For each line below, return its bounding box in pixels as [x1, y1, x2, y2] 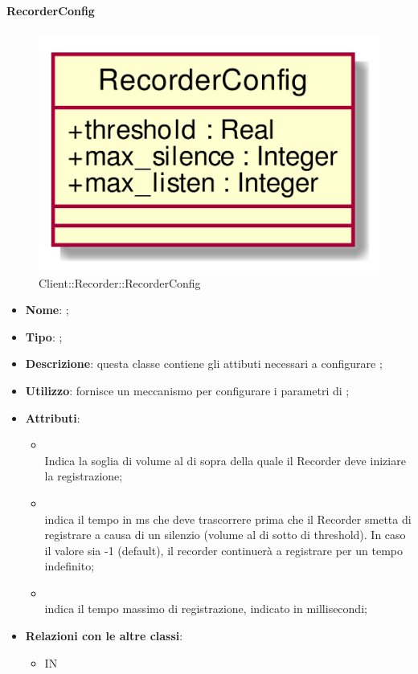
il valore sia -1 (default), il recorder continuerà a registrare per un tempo [44, 541, 403, 558]
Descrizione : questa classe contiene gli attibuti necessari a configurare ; [25, 355, 383, 372]
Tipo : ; [25, 328, 63, 345]
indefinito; [44, 558, 95, 574]
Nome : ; [25, 301, 69, 318]
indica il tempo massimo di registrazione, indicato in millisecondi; [44, 600, 367, 617]
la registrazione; [44, 468, 123, 484]
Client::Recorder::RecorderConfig [39, 274, 201, 291]
